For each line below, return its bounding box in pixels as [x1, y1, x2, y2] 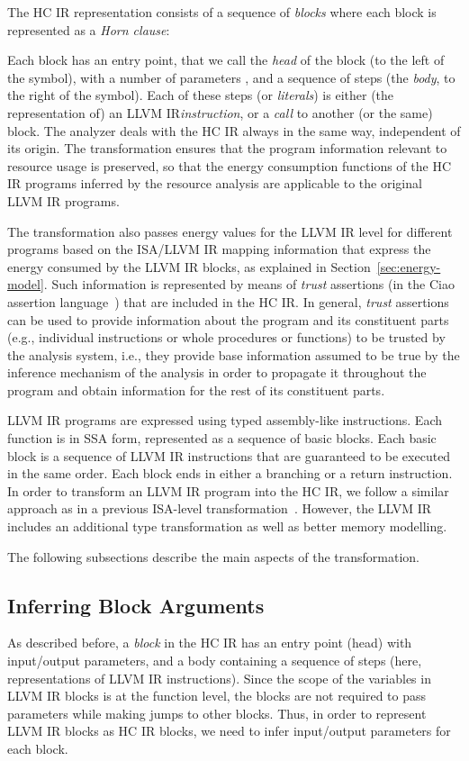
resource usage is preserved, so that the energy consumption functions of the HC [7, 156, 452, 175]
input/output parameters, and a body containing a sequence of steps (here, [7, 651, 422, 670]
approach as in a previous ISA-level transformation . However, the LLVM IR [7, 499, 432, 518]
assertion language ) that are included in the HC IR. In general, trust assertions [7, 292, 449, 311]
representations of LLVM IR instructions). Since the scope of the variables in [7, 668, 431, 687]
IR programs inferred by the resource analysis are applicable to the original [7, 174, 422, 193]
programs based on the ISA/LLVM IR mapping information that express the [7, 240, 431, 258]
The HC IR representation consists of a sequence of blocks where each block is [7, 3, 437, 21]
